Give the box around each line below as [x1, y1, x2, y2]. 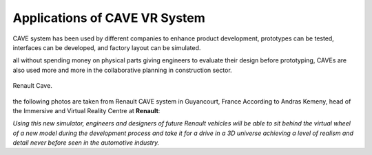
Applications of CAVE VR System [12, 10, 206, 25]
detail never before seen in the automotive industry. [12, 139, 160, 147]
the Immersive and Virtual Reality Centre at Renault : [12, 106, 161, 115]
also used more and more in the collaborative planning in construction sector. [12, 66, 232, 74]
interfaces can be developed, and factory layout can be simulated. [12, 43, 201, 51]
